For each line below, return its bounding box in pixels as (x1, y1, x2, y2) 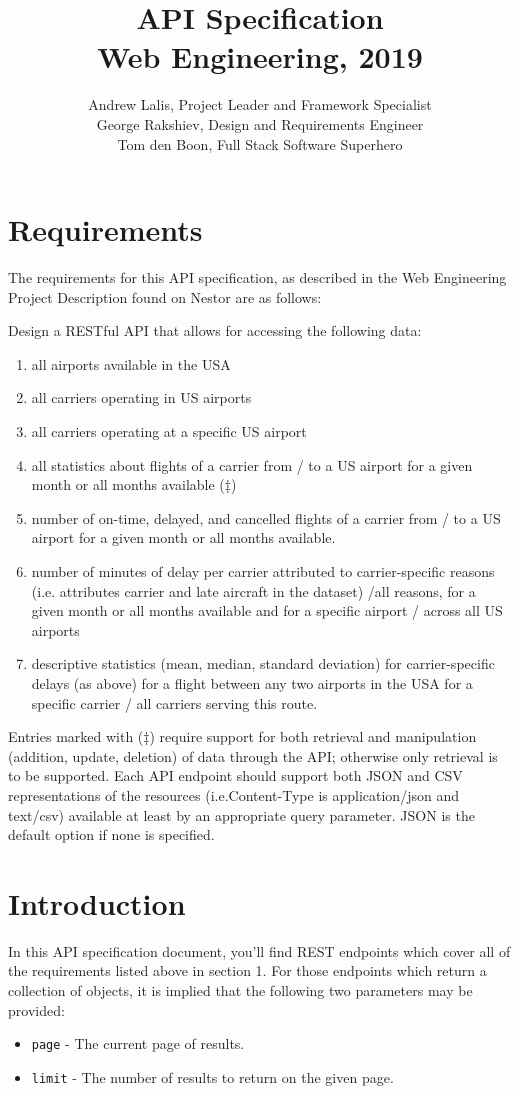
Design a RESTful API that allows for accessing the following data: (8, 320, 422, 341)
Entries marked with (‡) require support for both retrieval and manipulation (8, 726, 477, 747)
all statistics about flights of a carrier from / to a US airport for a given (31, 454, 473, 475)
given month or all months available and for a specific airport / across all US (31, 600, 503, 621)
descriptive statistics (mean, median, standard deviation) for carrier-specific (31, 653, 495, 674)
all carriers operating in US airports (31, 387, 252, 408)
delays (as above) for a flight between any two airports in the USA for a (31, 672, 473, 693)
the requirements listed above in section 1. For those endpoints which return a (8, 960, 487, 981)
